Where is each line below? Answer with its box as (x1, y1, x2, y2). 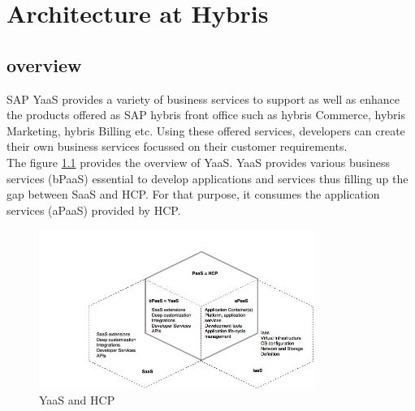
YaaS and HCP (39, 392, 115, 409)
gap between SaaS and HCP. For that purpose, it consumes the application (6, 186, 380, 203)
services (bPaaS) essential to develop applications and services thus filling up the (6, 169, 409, 186)
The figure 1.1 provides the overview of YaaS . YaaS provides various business (6, 153, 391, 170)
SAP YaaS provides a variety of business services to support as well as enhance (6, 90, 400, 107)
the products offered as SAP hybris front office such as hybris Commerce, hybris (6, 106, 405, 123)
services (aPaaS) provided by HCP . (6, 201, 181, 218)
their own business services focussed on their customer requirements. (6, 138, 348, 155)
